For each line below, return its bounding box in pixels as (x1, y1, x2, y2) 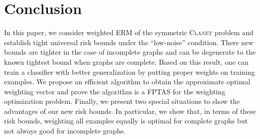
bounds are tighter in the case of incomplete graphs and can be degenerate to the (4, 47, 256, 57)
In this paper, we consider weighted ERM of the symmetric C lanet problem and (4, 27, 254, 38)
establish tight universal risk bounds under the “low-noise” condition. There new (4, 37, 253, 47)
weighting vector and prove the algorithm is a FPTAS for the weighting (4, 86, 226, 96)
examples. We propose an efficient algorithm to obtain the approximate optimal (4, 76, 250, 87)
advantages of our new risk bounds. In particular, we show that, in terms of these (4, 105, 256, 116)
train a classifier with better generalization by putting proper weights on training (4, 66, 255, 77)
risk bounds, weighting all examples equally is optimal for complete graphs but (4, 115, 248, 126)
